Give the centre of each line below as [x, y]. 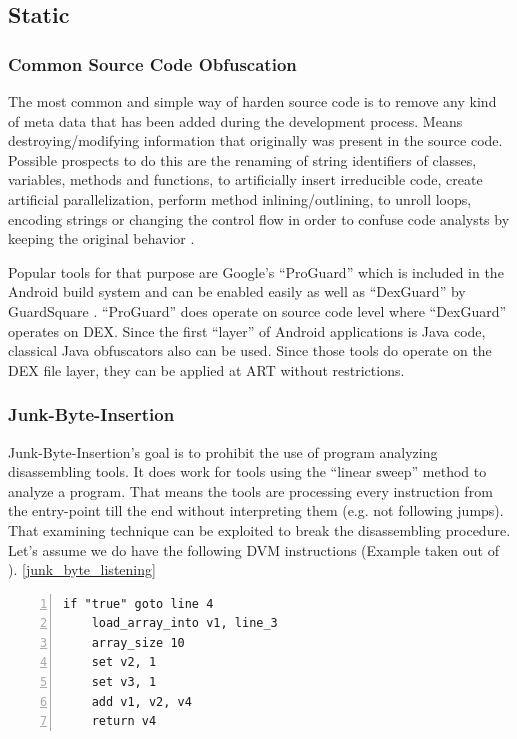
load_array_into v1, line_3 [184, 623]
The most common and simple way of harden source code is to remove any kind [252, 101]
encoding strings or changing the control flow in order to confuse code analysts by [259, 218]
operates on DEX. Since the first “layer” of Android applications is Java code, [247, 330]
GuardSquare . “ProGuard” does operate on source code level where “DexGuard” [257, 310]
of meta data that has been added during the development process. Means [235, 120]
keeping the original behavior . [101, 238]
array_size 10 [138, 642]
